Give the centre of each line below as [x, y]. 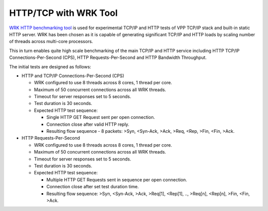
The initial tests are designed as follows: [50, 66]
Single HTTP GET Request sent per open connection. [101, 117]
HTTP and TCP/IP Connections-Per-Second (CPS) [73, 76]
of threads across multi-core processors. [51, 42]
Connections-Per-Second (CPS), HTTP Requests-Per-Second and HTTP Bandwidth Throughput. [108, 57]
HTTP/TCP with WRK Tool [64, 13]
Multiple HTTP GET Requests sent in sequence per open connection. [117, 180]
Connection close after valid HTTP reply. [88, 124]
